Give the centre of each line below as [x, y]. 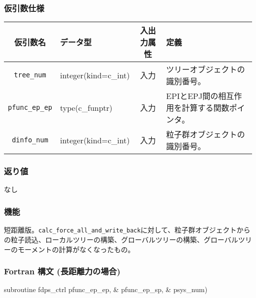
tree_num [30, 75]
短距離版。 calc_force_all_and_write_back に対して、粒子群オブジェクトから [127, 230]
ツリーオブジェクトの [206, 69]
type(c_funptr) [86, 107]
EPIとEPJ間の [192, 96]
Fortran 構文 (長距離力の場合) [62, 271]
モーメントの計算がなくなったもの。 [76, 249]
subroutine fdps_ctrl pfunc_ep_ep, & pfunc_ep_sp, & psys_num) [106, 289]
